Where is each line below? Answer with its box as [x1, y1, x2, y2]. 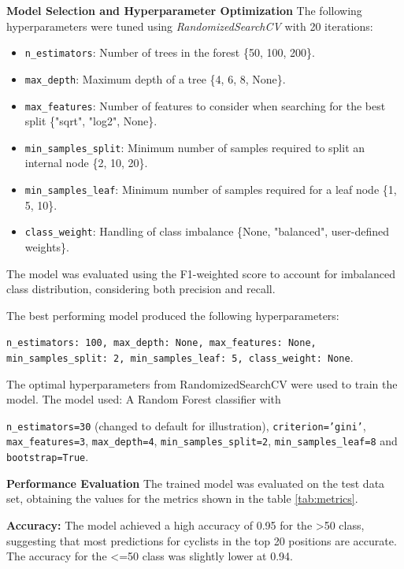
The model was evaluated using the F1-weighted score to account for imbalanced [6, 265, 395, 281]
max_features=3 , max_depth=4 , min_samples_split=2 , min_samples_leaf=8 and [6, 433, 398, 449]
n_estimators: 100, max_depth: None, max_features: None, [6, 337, 317, 349]
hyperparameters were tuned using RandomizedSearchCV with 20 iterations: [6, 17, 373, 34]
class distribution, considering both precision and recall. [6, 281, 276, 297]
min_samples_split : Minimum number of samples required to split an [24, 139, 365, 155]
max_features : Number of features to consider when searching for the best [24, 97, 386, 113]
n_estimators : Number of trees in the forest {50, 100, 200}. [24, 44, 315, 61]
